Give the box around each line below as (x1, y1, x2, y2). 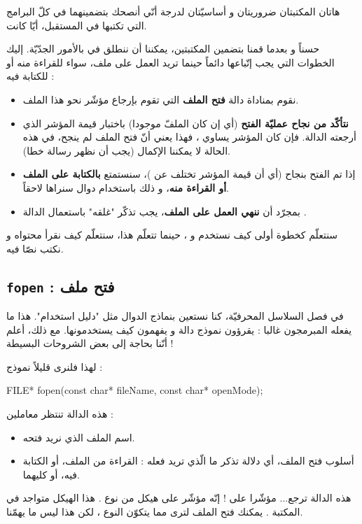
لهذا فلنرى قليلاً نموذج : (6, 359, 103, 374)
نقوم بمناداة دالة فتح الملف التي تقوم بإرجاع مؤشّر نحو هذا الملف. (22, 92, 299, 106)
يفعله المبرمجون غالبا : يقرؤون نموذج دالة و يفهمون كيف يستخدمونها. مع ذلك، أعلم (6, 322, 352, 337)
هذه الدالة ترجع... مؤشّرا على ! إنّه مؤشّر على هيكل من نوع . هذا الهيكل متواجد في (6, 490, 351, 505)
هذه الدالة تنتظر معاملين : (6, 406, 113, 421)
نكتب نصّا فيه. (6, 241, 64, 255)
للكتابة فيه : (6, 69, 55, 83)
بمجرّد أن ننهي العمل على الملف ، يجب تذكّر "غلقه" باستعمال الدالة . (22, 204, 307, 218)
